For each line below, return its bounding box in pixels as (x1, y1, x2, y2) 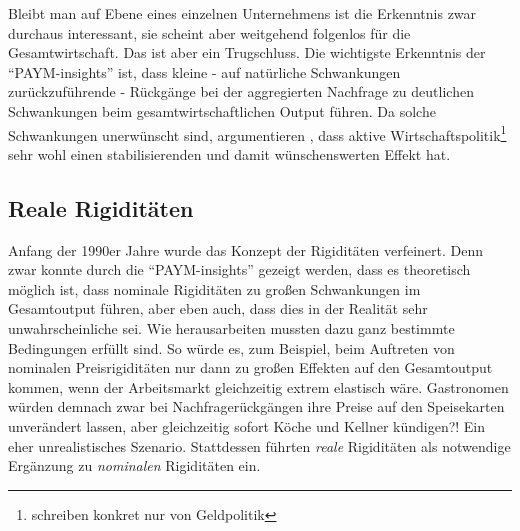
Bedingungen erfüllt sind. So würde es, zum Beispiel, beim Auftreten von (8, 337, 455, 358)
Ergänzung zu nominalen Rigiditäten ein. (8, 455, 261, 476)
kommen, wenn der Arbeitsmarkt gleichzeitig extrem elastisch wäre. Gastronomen (8, 376, 509, 397)
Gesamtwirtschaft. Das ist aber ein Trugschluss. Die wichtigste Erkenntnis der (8, 42, 486, 63)
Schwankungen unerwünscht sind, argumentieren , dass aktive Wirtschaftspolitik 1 (8, 121, 507, 145)
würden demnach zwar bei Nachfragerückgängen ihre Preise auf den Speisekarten (8, 396, 505, 417)
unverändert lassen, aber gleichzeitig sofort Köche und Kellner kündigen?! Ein (8, 415, 486, 436)
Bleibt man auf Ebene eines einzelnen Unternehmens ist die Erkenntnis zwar (8, 3, 477, 23)
